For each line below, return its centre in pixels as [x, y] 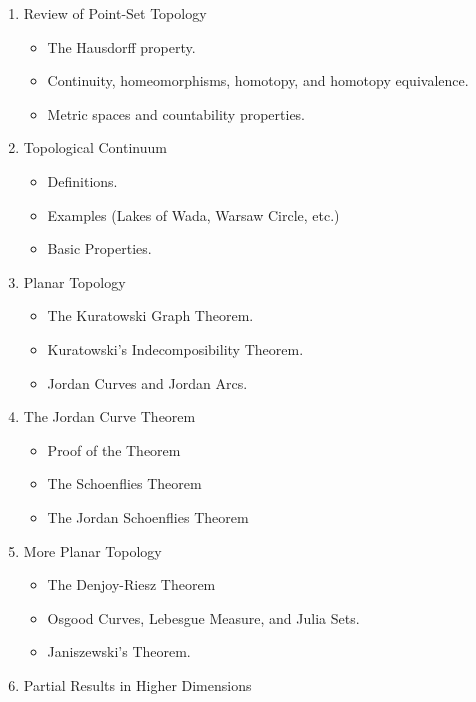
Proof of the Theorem [114, 449]
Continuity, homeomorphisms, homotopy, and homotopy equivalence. [258, 80]
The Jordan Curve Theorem [109, 416]
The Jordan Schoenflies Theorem [148, 516]
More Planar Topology [92, 550]
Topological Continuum [95, 147]
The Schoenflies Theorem [124, 483]
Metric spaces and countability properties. [176, 113]
